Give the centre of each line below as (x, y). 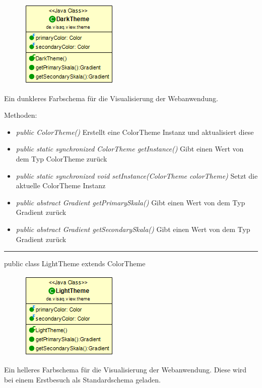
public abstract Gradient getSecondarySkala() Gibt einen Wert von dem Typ (133, 229)
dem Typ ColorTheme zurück (61, 158)
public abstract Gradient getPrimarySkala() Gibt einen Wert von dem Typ (130, 202)
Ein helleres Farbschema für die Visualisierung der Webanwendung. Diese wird (125, 370)
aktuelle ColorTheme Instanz (61, 185)
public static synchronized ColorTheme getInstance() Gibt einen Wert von (130, 149)
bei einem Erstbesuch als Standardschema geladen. (82, 379)
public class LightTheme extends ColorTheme (75, 263)
